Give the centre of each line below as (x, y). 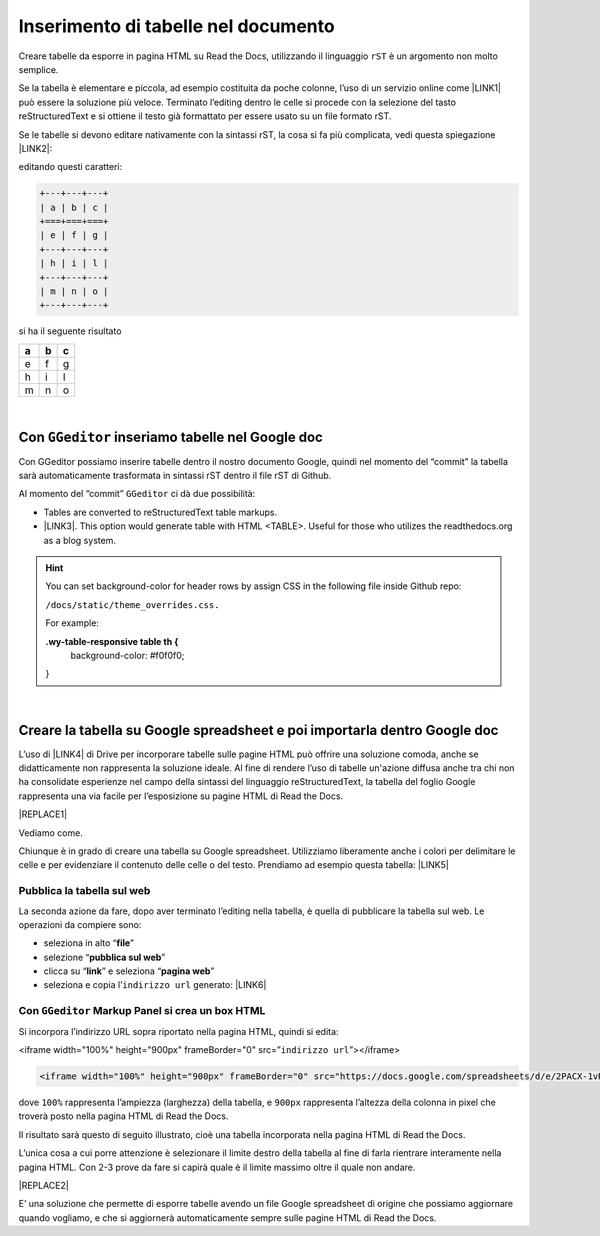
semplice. (38, 69)
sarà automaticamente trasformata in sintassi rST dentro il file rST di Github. (175, 476)
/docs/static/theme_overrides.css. (132, 604)
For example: (72, 623)
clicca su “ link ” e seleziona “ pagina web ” (129, 971)
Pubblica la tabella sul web (84, 891)
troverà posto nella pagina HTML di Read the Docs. (123, 1116)
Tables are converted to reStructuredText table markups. (160, 512)
